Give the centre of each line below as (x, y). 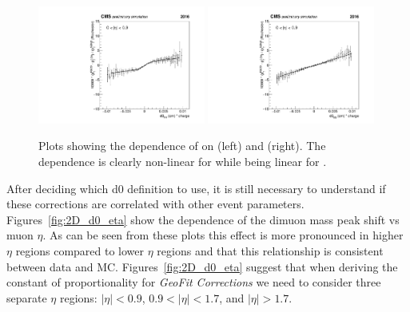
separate (27, 297)
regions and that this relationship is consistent (270, 250)
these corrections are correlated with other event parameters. (155, 204)
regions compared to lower (80, 250)
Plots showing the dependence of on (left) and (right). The (182, 146)
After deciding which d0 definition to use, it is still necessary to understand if (196, 188)
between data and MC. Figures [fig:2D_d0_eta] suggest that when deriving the (202, 266)
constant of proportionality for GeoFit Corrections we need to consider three (194, 282)
